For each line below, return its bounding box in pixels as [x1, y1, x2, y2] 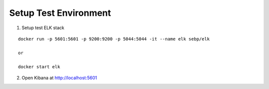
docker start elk [18, 64, 60, 69]
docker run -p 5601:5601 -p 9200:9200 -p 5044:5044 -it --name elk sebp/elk [18, 36, 210, 42]
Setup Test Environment [9, 7, 112, 18]
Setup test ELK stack [21, 25, 65, 31]
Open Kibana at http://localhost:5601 [21, 75, 97, 81]
